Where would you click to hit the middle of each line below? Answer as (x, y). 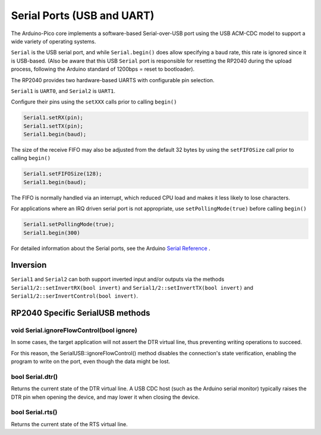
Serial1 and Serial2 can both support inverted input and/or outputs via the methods (118, 279)
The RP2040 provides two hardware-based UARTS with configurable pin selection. (113, 80)
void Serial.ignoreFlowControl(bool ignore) (74, 330)
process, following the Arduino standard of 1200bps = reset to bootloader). (103, 69)
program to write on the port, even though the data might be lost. (91, 362)
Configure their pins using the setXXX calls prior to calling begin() (94, 102)
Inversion (29, 265)
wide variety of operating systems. (53, 41)
